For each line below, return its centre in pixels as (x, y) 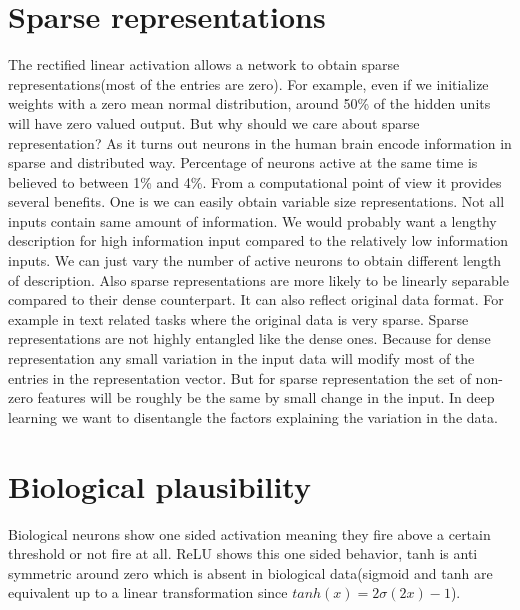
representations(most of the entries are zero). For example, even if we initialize (248, 83)
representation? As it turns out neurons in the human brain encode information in (260, 142)
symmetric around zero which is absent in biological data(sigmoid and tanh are (250, 572)
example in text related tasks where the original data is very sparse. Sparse (238, 318)
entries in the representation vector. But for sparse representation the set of (239, 377)
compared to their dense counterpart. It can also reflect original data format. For (256, 299)
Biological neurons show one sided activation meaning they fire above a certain (249, 533)
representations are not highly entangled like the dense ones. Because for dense (249, 338)
